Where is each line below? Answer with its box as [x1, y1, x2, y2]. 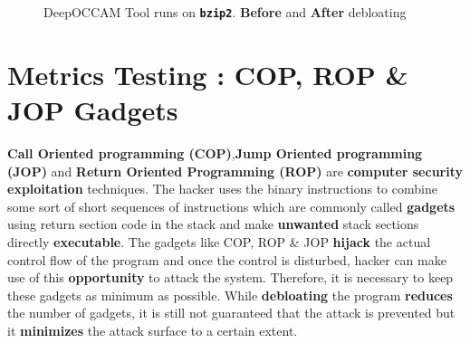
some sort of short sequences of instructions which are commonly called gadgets [7, 196, 456, 215]
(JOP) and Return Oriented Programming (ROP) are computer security [7, 161, 463, 180]
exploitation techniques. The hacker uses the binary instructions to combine [7, 179, 437, 198]
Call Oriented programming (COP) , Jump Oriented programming [7, 143, 423, 162]
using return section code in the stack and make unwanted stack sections [7, 214, 419, 233]
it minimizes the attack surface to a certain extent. [7, 320, 298, 339]
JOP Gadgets [7, 91, 178, 129]
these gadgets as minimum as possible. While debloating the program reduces [7, 285, 453, 304]
